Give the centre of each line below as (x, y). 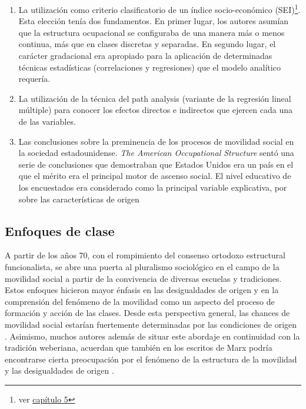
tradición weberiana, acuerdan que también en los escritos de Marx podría (139, 348)
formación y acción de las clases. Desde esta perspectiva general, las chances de (147, 313)
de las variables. (47, 121)
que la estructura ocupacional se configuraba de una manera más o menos (152, 32)
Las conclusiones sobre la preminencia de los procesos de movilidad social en (156, 141)
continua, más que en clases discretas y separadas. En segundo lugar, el (147, 44)
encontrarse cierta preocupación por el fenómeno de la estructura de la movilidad (151, 359)
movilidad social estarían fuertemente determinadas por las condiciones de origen (151, 324)
